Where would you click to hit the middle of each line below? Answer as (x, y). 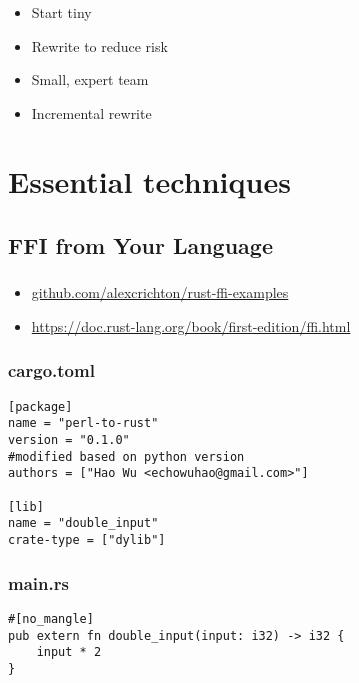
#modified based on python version (126, 456)
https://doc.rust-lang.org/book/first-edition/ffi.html (191, 325)
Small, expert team (90, 79)
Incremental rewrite (91, 112)
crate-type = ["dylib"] (87, 540)
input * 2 (69, 652)
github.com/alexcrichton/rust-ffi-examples (160, 292)
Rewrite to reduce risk (99, 45)
